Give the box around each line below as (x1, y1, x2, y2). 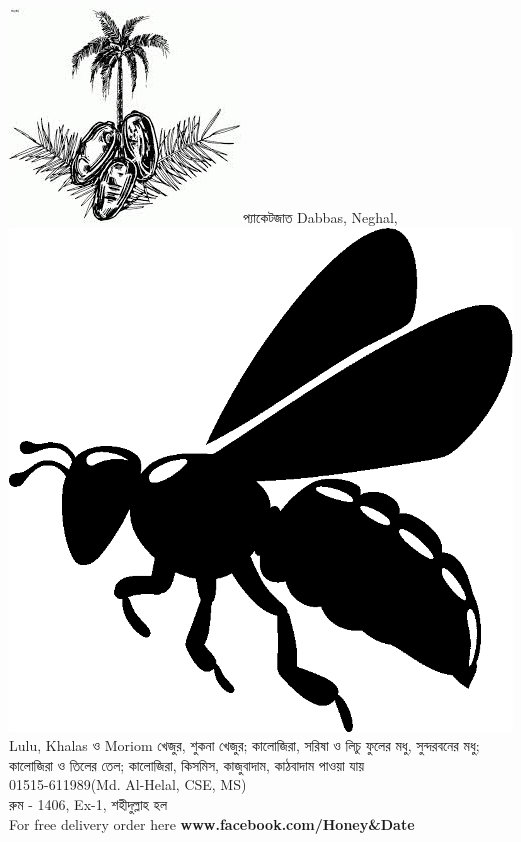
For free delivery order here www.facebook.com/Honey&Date (9, 813, 415, 834)
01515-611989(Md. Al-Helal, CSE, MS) (9, 774, 247, 795)
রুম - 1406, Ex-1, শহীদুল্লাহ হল (9, 793, 167, 814)
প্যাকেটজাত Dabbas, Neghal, (243, 207, 398, 227)
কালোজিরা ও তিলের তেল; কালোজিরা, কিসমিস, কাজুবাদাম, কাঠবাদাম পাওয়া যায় (9, 754, 365, 775)
